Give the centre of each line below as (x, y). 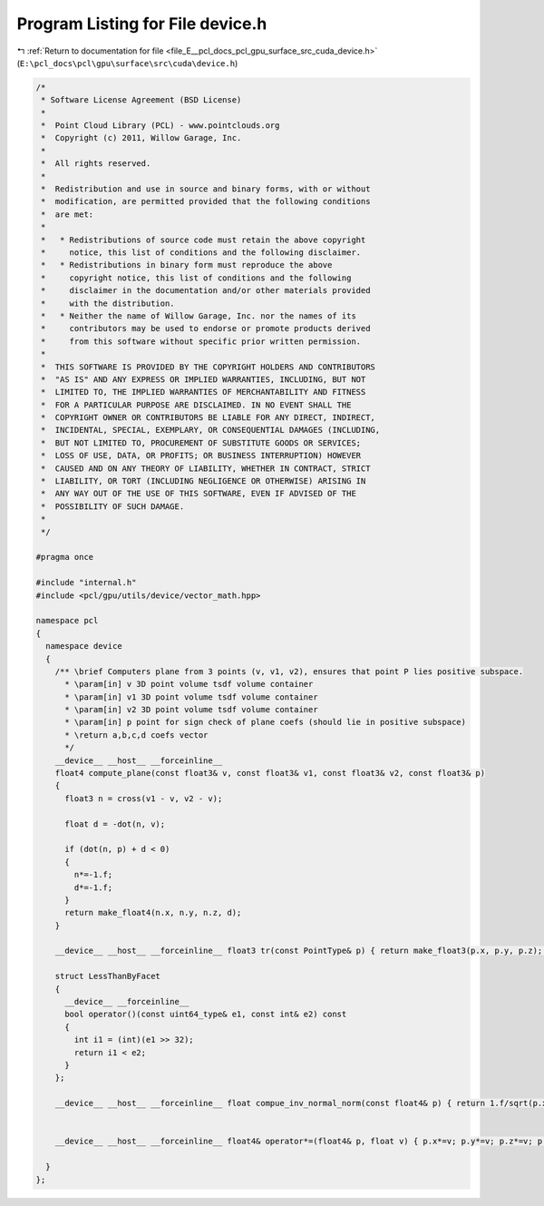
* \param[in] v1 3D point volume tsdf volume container (191, 697)
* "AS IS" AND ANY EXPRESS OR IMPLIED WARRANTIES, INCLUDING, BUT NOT (204, 379)
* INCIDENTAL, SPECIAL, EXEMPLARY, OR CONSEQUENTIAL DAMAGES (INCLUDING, (211, 430)
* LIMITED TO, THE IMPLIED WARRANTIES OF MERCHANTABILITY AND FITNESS (204, 392)
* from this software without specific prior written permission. (201, 341)
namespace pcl (67, 621)
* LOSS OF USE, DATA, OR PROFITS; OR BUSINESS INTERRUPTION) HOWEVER (201, 456)
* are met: (68, 214)
